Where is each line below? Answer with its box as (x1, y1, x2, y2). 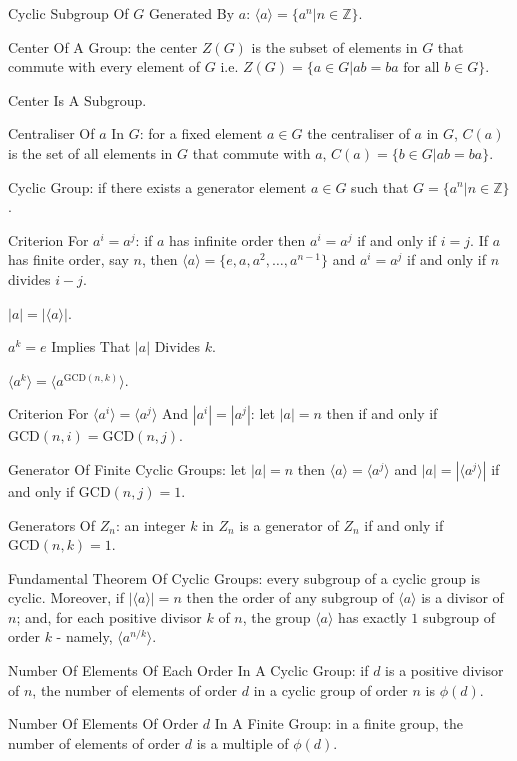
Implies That (51, 336, 131, 357)
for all (403, 61, 440, 76)
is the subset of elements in (251, 36, 418, 57)
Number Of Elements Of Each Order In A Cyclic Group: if (8, 660, 369, 681)
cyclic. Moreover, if (8, 587, 124, 608)
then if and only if (326, 403, 438, 424)
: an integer (115, 514, 186, 535)
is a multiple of (196, 732, 289, 753)
